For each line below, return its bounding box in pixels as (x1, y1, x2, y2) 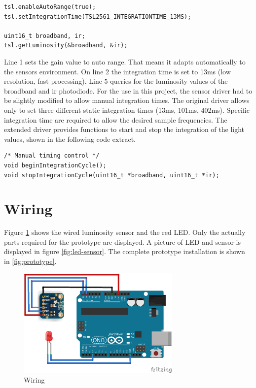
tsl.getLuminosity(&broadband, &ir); (4, 42, 128, 49)
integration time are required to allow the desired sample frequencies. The (4, 114, 227, 125)
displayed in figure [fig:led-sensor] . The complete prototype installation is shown (4, 246, 245, 257)
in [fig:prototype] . (4, 256, 57, 266)
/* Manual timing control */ (4, 152, 100, 160)
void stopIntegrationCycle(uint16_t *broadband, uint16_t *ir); (4, 171, 219, 179)
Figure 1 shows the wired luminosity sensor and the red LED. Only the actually (4, 227, 246, 237)
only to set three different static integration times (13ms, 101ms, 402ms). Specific (4, 104, 250, 115)
